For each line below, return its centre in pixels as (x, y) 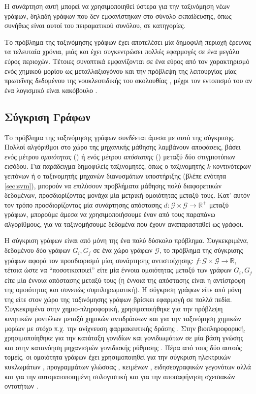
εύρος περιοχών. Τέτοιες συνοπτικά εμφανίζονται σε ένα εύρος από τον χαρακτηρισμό (127, 61)
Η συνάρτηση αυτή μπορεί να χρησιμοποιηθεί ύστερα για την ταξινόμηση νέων (117, 6)
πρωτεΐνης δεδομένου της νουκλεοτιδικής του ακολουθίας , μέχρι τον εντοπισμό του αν (128, 80)
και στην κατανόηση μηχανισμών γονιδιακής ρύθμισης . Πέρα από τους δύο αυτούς (123, 347)
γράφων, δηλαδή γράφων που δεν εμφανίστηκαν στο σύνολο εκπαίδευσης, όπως (118, 15)
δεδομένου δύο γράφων (37, 250)
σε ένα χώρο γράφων (123, 250)
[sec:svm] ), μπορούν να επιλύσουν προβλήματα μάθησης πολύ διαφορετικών (113, 185)
